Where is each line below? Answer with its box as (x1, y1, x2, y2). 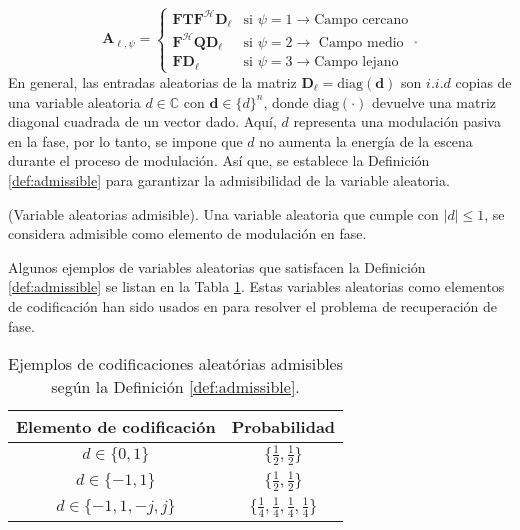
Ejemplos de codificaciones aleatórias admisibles (8, 352, 344, 376)
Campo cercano (314, 12, 409, 27)
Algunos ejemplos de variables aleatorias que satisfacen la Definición (8, 256, 426, 277)
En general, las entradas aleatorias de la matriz (8, 71, 297, 92)
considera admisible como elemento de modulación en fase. (8, 223, 367, 244)
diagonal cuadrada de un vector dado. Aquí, (8, 111, 277, 132)
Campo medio (318, 35, 404, 50)
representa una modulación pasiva (293, 111, 501, 132)
